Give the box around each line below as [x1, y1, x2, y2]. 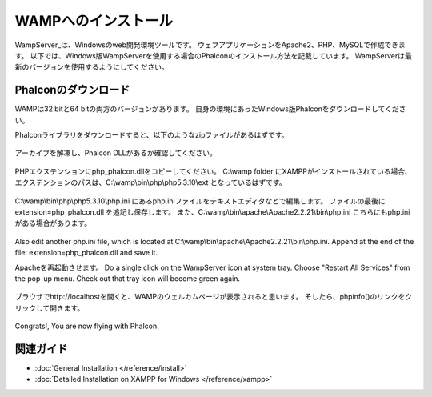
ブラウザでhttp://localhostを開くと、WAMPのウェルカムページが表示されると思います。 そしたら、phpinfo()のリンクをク [14, 292, 412, 302]
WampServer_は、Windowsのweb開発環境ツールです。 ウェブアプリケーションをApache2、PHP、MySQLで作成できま [14, 40, 406, 50]
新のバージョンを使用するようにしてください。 [14, 62, 169, 72]
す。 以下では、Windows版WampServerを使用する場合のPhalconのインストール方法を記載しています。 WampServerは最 [14, 50, 412, 60]
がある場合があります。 [14, 219, 92, 228]
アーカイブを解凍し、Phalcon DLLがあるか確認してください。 [14, 148, 218, 158]
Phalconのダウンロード [14, 83, 130, 97]
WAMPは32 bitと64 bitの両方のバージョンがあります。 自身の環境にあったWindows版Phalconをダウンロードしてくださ [14, 104, 406, 114]
